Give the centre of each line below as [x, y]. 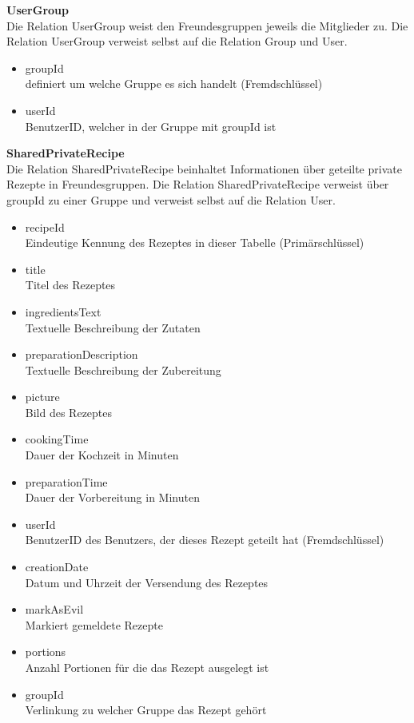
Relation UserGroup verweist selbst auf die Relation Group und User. [177, 41]
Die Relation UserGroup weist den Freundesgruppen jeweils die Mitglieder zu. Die [207, 25]
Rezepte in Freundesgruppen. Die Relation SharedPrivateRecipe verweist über [198, 184]
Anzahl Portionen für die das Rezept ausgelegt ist [147, 667]
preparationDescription [82, 354]
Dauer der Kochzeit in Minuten [102, 455]
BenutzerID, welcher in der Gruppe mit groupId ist [151, 126]
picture [42, 397]
